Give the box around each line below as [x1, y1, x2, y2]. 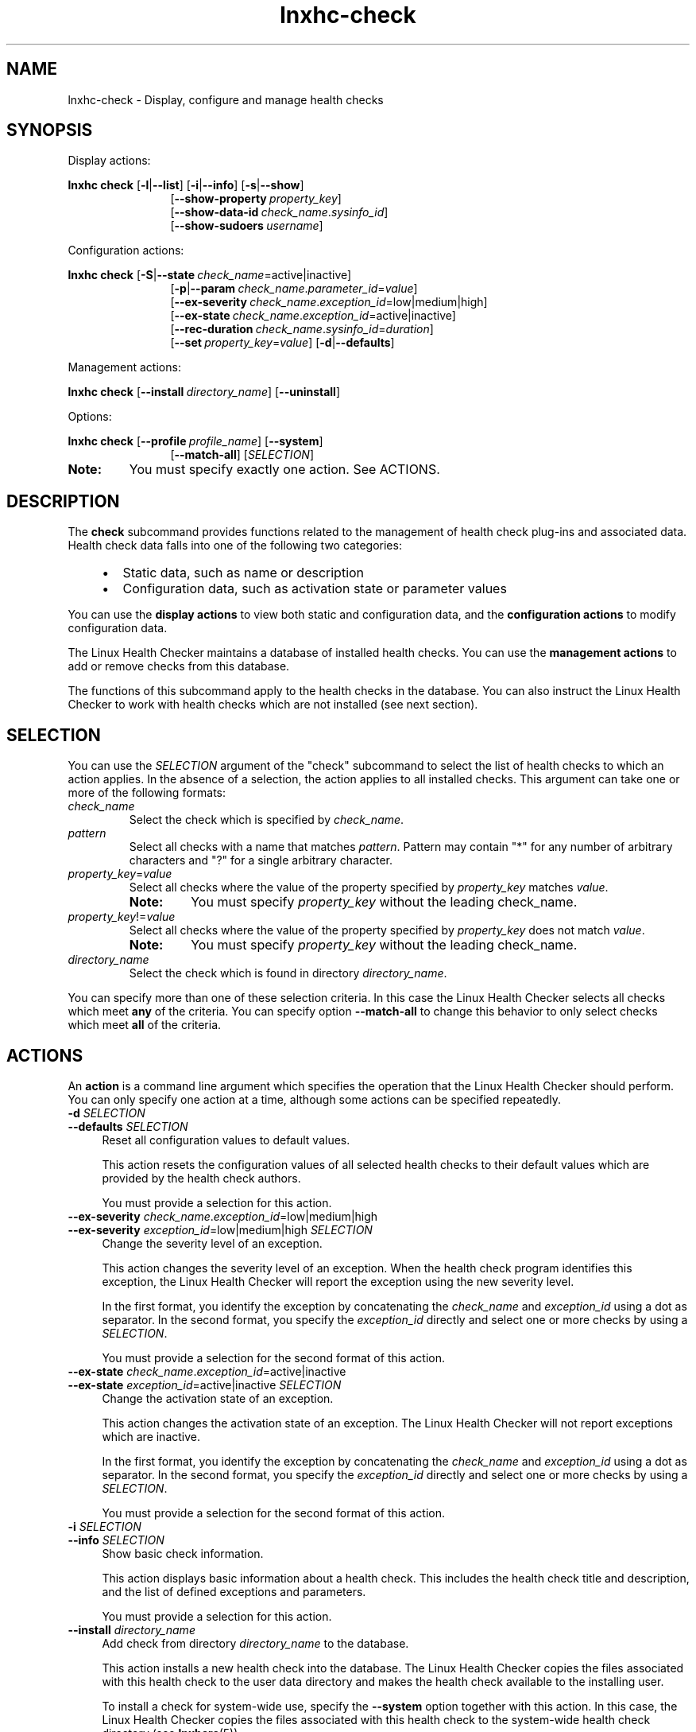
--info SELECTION [68, 1532, 164, 1547]
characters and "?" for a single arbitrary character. [129, 853, 392, 868]
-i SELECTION [68, 1519, 141, 1533]
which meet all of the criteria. [68, 1018, 222, 1032]
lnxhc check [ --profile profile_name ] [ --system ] [68, 434, 323, 449]
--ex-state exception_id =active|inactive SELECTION [68, 1377, 342, 1392]
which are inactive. [102, 1429, 201, 1443]
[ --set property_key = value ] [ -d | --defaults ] [170, 336, 395, 350]
